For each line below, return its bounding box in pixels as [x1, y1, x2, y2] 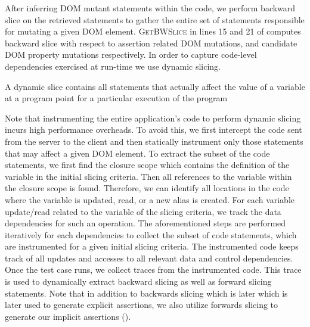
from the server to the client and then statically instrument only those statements [5, 135, 303, 147]
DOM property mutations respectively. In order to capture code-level [5, 48, 257, 61]
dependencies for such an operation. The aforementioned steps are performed [5, 217, 286, 229]
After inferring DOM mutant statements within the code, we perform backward [5, 2, 296, 14]
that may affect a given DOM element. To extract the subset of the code [5, 147, 270, 159]
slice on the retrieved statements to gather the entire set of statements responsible [5, 13, 305, 26]
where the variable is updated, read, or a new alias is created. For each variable [5, 193, 295, 205]
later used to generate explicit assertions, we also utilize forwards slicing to [5, 298, 278, 311]
